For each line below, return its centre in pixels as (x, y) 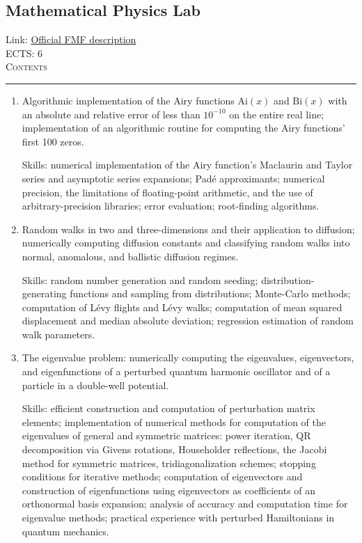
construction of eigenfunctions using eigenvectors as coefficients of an (169, 490)
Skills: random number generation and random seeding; (140, 280)
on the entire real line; (277, 114)
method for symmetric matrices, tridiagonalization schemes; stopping (169, 463)
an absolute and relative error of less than (111, 114)
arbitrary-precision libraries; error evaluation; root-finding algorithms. (171, 206)
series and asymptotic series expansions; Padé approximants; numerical (173, 178)
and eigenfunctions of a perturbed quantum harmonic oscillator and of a (176, 371)
